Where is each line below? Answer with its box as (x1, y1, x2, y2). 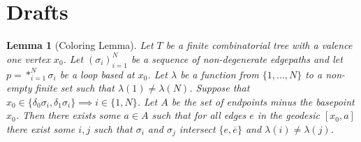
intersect (179, 121, 216, 136)
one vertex (6, 51, 50, 66)
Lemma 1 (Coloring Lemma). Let (6, 38, 154, 52)
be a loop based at (59, 66, 135, 81)
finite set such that (35, 80, 115, 95)
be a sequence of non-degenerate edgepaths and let (131, 51, 343, 66)
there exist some (6, 121, 75, 136)
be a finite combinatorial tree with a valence (165, 38, 353, 52)
